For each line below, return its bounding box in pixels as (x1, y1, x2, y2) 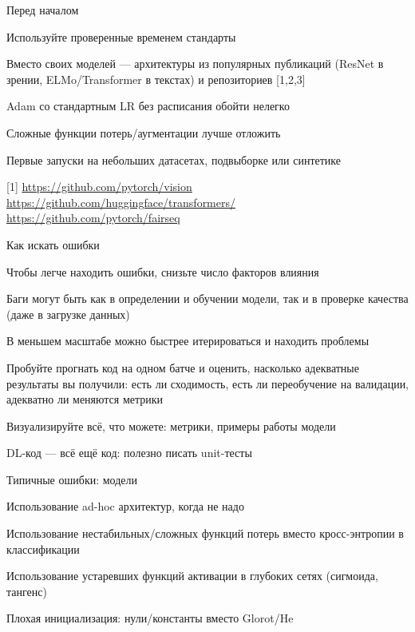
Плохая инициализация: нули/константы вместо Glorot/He (6, 610, 294, 626)
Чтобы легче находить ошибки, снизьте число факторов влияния (6, 263, 319, 280)
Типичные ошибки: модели (6, 471, 138, 487)
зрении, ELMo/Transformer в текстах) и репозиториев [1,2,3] (6, 70, 306, 87)
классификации (6, 540, 80, 557)
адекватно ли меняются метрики (6, 391, 164, 407)
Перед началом (6, 2, 79, 18)
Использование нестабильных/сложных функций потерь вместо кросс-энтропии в (6, 525, 404, 542)
